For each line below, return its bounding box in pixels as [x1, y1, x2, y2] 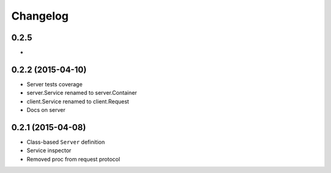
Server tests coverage [26, 80, 83, 88]
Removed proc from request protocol [26, 155, 121, 163]
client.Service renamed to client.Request [26, 98, 129, 105]
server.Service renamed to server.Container [26, 89, 137, 97]
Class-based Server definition [26, 138, 105, 146]
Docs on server [26, 106, 66, 114]
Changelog [11, 9, 69, 23]
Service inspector [26, 147, 72, 154]
